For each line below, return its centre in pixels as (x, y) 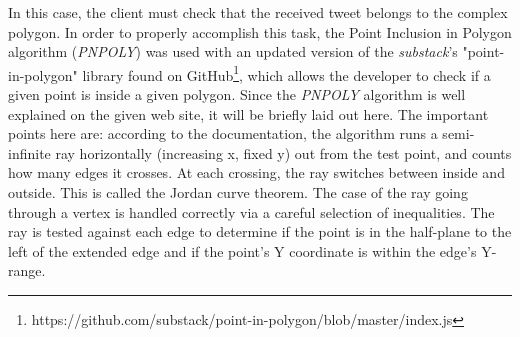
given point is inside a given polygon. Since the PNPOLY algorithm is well (237, 94)
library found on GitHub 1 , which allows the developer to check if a (286, 73)
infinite (29, 152)
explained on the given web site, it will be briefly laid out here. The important (248, 113)
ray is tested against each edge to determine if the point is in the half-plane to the (260, 231)
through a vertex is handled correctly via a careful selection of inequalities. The (251, 211)
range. (27, 270)
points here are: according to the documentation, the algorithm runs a (223, 133)
